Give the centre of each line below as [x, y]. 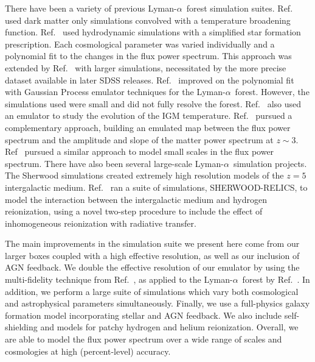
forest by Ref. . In [276, 279]
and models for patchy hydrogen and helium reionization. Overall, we [169, 327]
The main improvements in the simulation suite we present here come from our [152, 243]
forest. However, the [272, 92]
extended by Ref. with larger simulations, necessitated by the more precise [146, 67]
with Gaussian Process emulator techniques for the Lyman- [115, 92]
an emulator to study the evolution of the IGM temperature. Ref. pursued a [149, 115]
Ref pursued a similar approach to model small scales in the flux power [140, 151]
